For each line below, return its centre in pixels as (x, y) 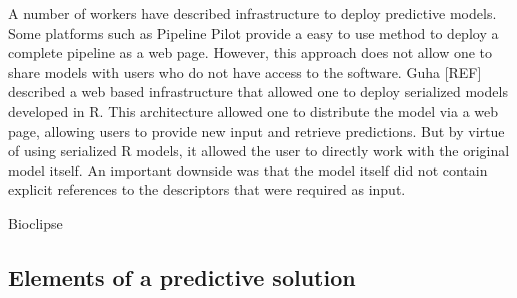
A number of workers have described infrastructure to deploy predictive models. (252, 13)
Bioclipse (35, 222)
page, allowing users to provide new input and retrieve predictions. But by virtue (256, 130)
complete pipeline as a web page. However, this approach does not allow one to (250, 52)
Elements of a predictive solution (182, 276)
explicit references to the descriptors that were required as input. (207, 189)
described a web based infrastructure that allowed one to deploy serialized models (258, 91)
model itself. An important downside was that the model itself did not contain (248, 169)
